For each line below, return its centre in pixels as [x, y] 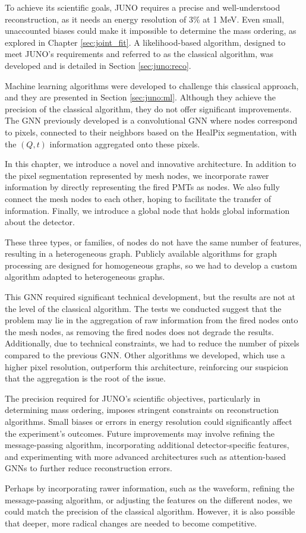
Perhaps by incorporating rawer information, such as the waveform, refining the [150, 488]
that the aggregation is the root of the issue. [85, 378]
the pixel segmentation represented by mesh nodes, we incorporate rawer [137, 175]
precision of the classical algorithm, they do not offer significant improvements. [148, 108]
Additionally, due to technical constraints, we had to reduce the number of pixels [152, 343]
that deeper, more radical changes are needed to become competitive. [131, 523]
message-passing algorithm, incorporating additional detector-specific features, [147, 445]
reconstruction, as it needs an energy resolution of [96, 19]
